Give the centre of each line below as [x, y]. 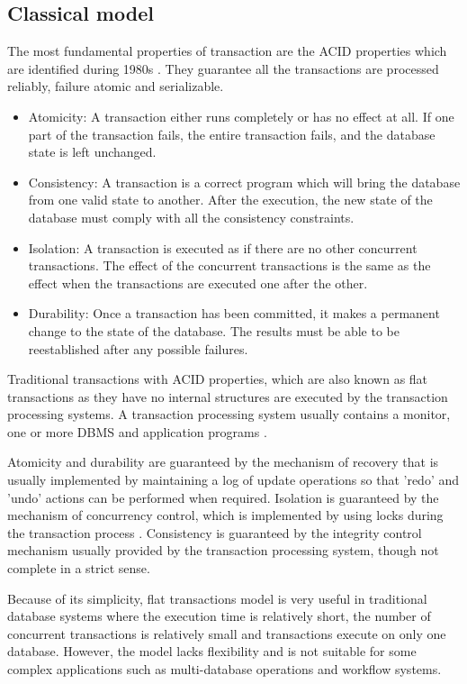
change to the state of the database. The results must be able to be [214, 330]
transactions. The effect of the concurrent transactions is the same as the [229, 265]
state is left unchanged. [92, 152]
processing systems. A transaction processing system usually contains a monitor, [229, 414]
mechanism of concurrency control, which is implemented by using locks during [225, 515]
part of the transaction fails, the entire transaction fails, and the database [232, 134]
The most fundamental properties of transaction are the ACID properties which [227, 51]
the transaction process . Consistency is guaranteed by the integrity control [215, 532]
